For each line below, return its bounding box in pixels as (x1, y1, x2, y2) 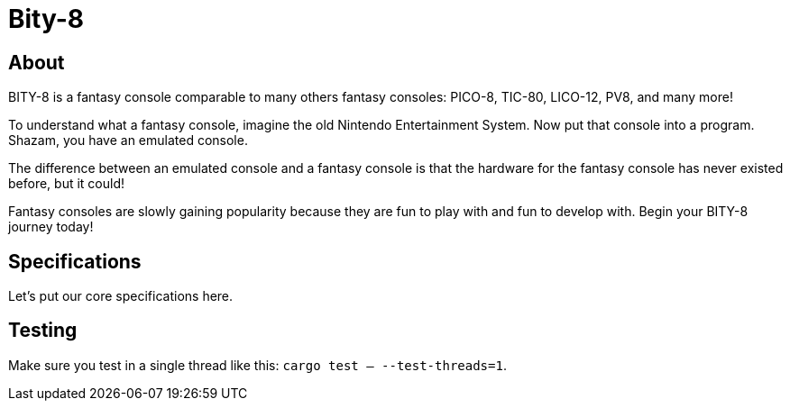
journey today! (8, 219, 94, 235)
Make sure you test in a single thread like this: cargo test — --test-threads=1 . (8, 357, 507, 373)
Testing (8, 319, 78, 342)
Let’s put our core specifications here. (8, 288, 234, 304)
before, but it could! (8, 176, 125, 192)
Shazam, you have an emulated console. (8, 132, 248, 149)
